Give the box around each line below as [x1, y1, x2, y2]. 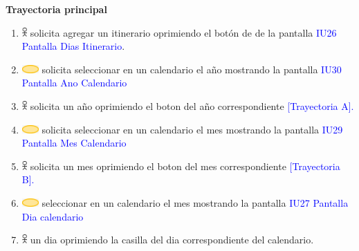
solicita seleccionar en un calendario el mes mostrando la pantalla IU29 [42, 122, 343, 136]
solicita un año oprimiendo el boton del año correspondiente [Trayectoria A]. [30, 98, 354, 113]
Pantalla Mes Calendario [21, 136, 127, 150]
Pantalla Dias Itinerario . [21, 39, 125, 53]
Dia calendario [21, 209, 84, 223]
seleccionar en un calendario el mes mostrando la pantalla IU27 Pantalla [42, 195, 349, 210]
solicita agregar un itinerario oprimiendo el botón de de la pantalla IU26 [30, 25, 337, 39]
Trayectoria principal [6, 2, 107, 16]
